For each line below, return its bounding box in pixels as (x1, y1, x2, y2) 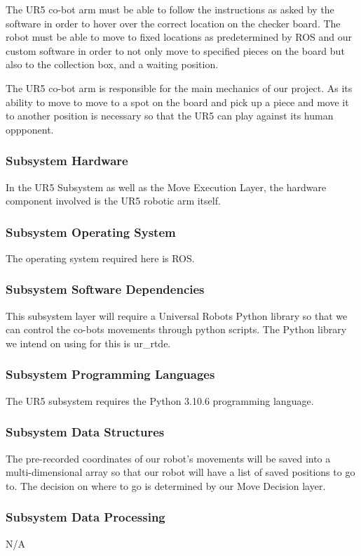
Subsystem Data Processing (6, 508, 165, 526)
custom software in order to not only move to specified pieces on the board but (6, 43, 345, 58)
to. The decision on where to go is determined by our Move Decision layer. (6, 478, 326, 493)
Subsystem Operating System (6, 223, 176, 240)
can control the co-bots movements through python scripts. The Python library (6, 322, 347, 337)
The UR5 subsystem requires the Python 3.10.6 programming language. (6, 393, 314, 408)
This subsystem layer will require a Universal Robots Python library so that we (6, 308, 348, 323)
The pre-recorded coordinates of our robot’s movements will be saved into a (6, 451, 331, 465)
